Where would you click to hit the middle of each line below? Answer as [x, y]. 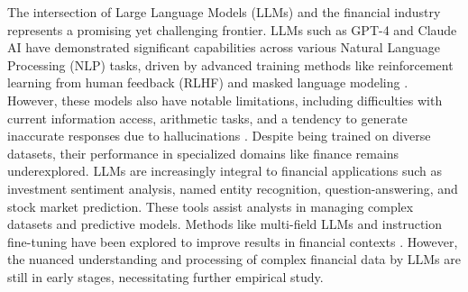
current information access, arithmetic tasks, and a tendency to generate [207, 118]
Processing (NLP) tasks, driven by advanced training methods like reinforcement [230, 64]
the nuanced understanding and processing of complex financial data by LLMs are [234, 259]
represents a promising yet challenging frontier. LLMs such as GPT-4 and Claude [232, 29]
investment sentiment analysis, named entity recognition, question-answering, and [233, 188]
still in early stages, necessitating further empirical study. [165, 276]
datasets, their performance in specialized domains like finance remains [203, 153]
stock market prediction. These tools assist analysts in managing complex [211, 206]
